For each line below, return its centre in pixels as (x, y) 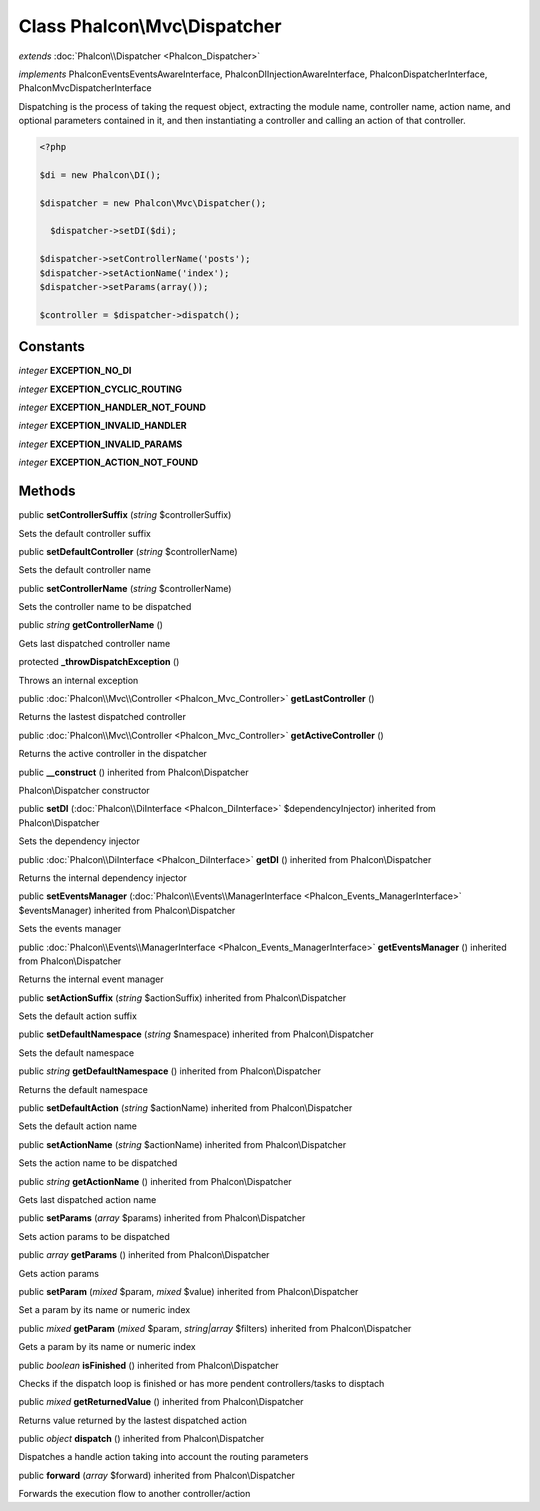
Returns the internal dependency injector (102, 877)
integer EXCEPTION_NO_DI (75, 371)
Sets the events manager (70, 929)
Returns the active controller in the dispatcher (112, 754)
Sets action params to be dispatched (94, 1236)
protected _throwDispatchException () (99, 662)
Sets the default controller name (85, 570)
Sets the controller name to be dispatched (105, 607)
